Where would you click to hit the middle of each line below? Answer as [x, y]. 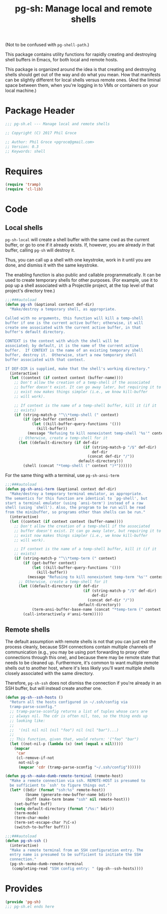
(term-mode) [26, 813]
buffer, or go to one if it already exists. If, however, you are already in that [80, 245]
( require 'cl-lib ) [24, 189]
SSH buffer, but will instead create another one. [54, 688]
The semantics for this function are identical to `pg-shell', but [77, 498]
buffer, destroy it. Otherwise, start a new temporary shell [71, 355]
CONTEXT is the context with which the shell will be [62, 341]
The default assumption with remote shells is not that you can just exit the [81, 642]
